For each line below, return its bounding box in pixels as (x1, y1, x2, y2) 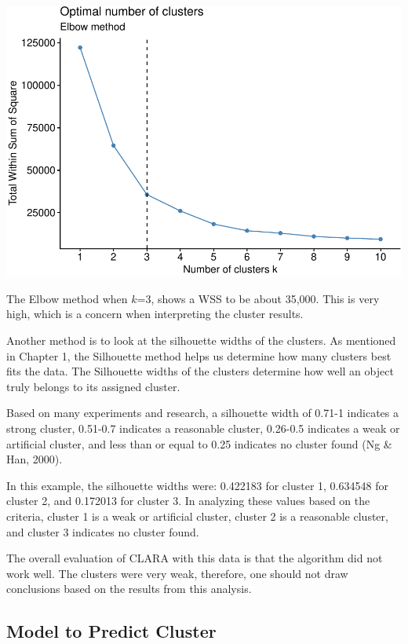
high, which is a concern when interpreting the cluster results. (6, 306, 304, 322)
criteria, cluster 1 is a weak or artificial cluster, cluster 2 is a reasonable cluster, (6, 507, 388, 524)
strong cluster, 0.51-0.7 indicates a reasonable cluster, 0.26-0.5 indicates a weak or (6, 419, 400, 436)
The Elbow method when (6, 290, 128, 306)
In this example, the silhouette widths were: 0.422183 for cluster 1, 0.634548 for (6, 477, 388, 493)
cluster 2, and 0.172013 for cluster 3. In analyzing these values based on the (6, 492, 370, 509)
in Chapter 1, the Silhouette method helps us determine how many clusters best (6, 347, 392, 364)
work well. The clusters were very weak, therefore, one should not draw (6, 565, 348, 581)
